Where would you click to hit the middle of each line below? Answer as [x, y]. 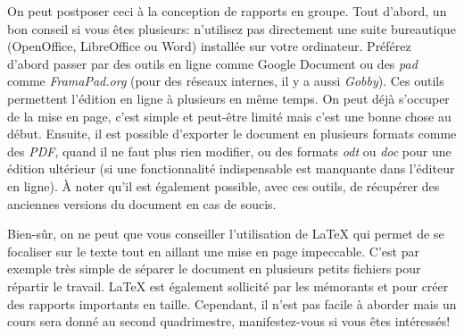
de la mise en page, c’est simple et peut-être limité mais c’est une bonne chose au [229, 116]
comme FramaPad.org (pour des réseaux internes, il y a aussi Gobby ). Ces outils [226, 81]
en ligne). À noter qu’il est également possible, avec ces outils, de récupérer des [224, 185]
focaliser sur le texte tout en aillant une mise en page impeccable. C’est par [213, 251]
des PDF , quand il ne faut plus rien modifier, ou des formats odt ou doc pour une [229, 151]
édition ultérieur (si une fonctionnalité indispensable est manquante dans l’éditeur [231, 168]
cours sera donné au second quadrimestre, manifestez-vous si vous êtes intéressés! [229, 321]
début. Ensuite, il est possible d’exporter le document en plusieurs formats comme [232, 134]
